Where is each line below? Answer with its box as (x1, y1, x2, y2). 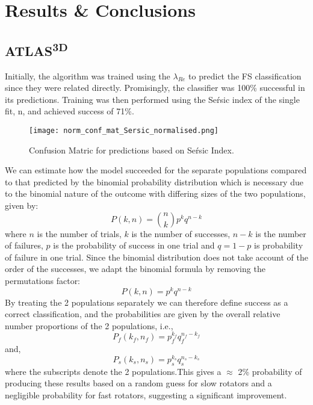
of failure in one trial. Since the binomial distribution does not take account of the (5, 250, 308, 263)
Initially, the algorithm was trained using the (5, 69, 170, 82)
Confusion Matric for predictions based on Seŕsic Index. (29, 143, 234, 156)
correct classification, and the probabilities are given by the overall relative (5, 308, 280, 320)
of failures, (5, 239, 43, 252)
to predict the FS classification (188, 69, 302, 82)
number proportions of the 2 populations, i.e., (5, 319, 173, 332)
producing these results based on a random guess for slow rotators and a (5, 377, 272, 389)
